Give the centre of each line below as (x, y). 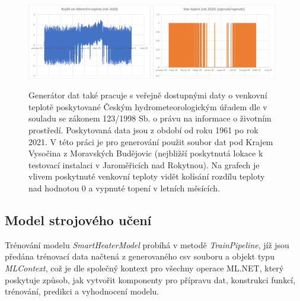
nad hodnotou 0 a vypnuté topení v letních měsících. (124, 188)
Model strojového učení (78, 220)
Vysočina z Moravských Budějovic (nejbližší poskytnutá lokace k (146, 153)
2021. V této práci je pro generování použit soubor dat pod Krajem (151, 141)
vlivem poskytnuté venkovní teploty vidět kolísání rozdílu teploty (147, 176)
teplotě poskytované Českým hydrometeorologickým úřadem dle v (148, 106)
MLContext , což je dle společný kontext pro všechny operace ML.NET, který (144, 268)
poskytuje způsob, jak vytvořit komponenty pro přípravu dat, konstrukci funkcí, (150, 279)
